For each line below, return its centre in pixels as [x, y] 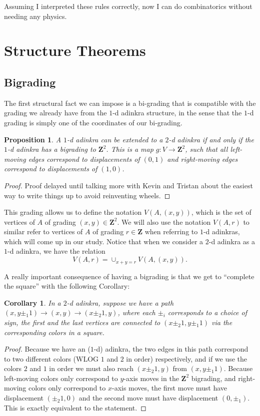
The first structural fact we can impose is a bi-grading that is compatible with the [130, 103]
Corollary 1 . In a [32, 302]
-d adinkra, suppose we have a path [120, 302]
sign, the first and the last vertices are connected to [82, 322]
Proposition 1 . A [33, 139]
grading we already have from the [55, 113]
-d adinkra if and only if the [211, 139]
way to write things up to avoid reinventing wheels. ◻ [87, 195]
